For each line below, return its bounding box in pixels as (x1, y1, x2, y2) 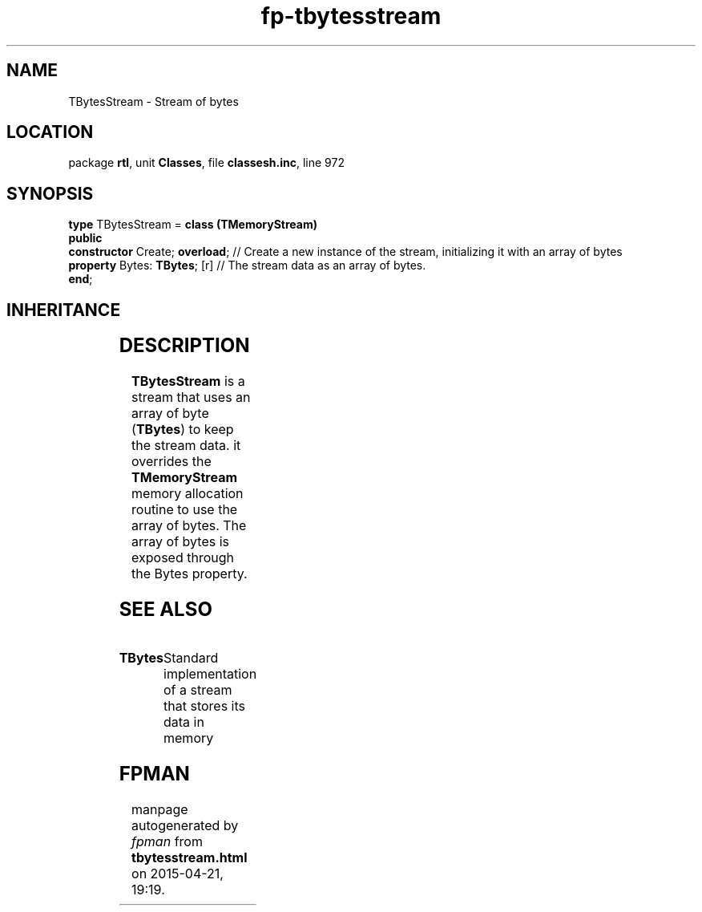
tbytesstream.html (131, 849, 248, 865)
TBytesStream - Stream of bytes (68, 94, 239, 108)
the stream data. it (131, 437, 241, 454)
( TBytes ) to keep (131, 421, 234, 438)
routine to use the (131, 501, 238, 518)
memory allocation (131, 485, 244, 502)
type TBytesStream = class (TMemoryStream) (68, 217, 317, 232)
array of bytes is (131, 533, 229, 550)
